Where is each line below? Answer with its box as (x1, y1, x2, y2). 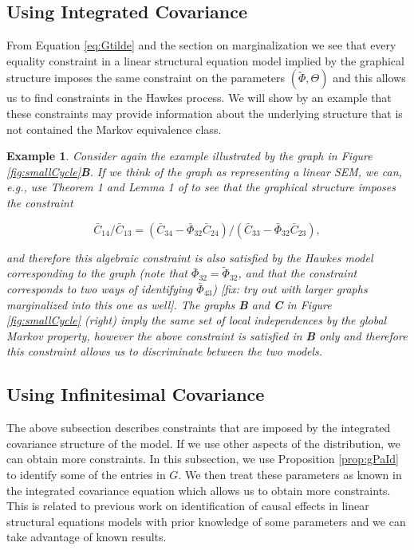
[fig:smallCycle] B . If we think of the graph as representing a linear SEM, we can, (6, 163, 402, 179)
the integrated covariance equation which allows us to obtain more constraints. (6, 481, 391, 498)
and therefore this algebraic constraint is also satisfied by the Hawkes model (6, 249, 373, 265)
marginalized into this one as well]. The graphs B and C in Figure (6, 296, 332, 312)
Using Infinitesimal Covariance (6, 382, 265, 407)
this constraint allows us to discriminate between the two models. (6, 343, 323, 359)
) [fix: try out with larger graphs (212, 280, 368, 297)
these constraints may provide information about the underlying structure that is (6, 104, 403, 121)
